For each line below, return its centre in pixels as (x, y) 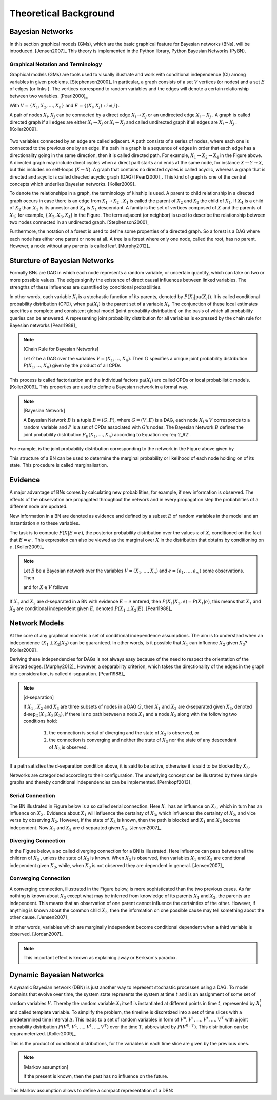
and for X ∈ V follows (46, 587)
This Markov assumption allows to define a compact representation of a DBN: (92, 1091)
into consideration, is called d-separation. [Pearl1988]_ (67, 674)
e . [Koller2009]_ (27, 547)
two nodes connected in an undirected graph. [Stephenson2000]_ (79, 222)
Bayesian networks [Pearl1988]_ (43, 325)
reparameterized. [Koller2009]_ (43, 1034)
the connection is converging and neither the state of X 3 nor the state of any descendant (143, 740)
